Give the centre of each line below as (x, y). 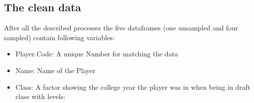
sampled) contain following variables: (59, 37)
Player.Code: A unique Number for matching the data (97, 54)
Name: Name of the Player (55, 70)
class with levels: (40, 96)
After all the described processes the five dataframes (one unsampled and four (121, 28)
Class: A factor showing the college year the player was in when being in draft (133, 87)
